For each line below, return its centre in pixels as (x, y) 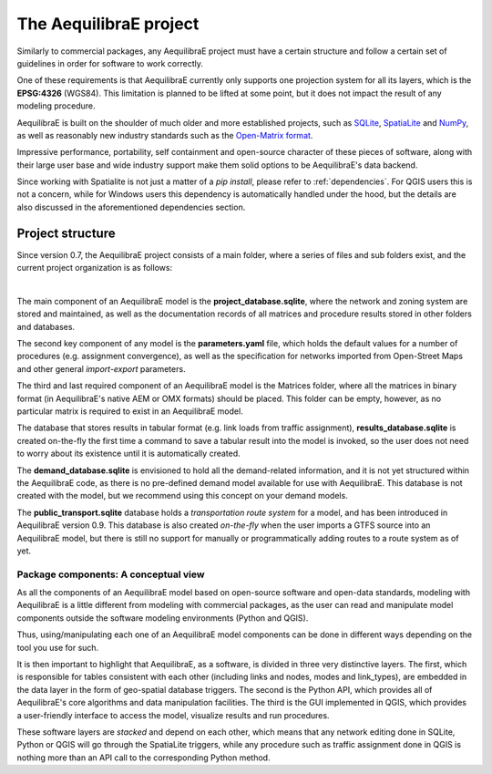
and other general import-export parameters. (101, 368)
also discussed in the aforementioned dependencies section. (131, 207)
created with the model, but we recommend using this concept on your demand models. (182, 496)
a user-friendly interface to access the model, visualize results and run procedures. (173, 715)
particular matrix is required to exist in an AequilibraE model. (130, 411)
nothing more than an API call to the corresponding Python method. (143, 758)
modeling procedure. (56, 106)
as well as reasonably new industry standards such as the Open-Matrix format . (165, 135)
